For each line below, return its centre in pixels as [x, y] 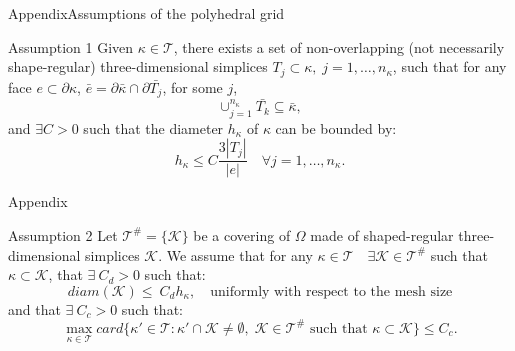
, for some [192, 86]
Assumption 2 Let [63, 234]
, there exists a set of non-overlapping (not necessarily [339, 46]
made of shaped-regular [382, 234]
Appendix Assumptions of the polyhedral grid [146, 13]
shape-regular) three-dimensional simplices [138, 66]
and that [34, 308]
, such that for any [449, 66]
